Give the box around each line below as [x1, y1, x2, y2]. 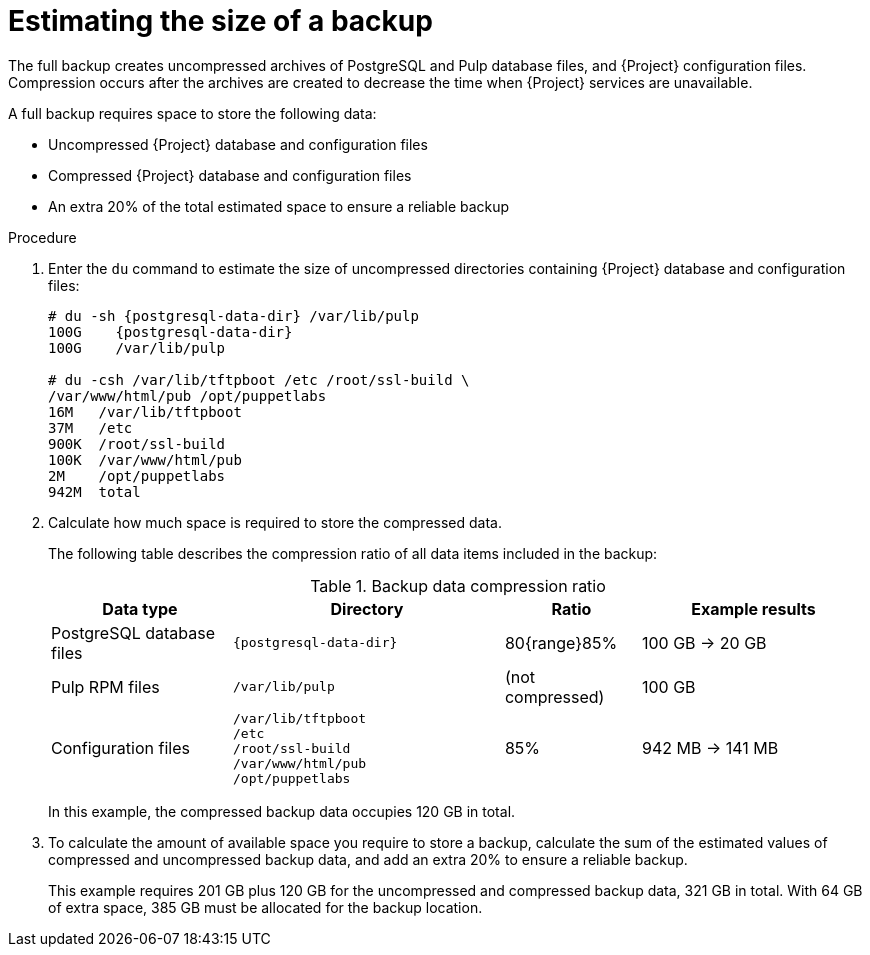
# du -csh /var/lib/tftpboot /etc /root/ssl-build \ [48, 371, 470, 388]
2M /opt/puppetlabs [48, 467, 226, 484]
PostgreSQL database [51, 622, 215, 643]
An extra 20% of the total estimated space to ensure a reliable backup [48, 197, 510, 215]
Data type [102, 598, 178, 619]
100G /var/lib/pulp [48, 339, 226, 356]
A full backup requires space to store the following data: [8, 104, 377, 122]
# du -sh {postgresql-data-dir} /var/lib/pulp [48, 307, 419, 324]
